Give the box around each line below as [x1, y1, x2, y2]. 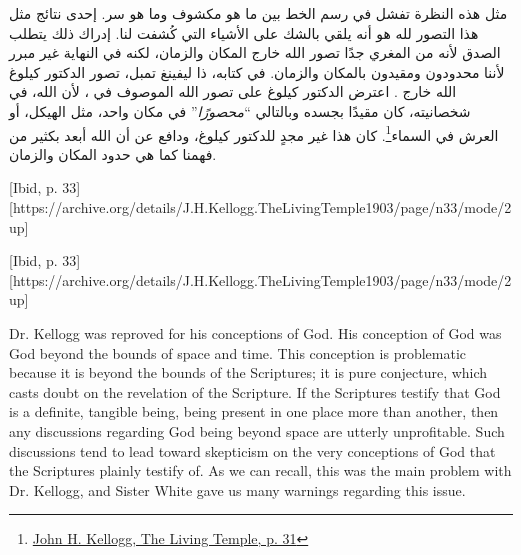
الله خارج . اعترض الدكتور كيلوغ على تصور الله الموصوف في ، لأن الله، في [9, 81, 457, 102]
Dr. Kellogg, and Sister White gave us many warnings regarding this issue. [9, 479, 466, 500]
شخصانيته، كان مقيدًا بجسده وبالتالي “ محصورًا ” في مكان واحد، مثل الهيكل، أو [9, 100, 471, 121]
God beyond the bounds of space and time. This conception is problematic [9, 342, 467, 363]
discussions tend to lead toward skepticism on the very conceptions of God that [9, 440, 496, 461]
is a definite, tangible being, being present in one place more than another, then [9, 401, 499, 422]
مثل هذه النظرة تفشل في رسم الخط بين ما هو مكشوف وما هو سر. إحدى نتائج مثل [9, 3, 508, 23]
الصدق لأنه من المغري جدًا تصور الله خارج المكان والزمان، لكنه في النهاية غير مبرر [9, 42, 501, 63]
